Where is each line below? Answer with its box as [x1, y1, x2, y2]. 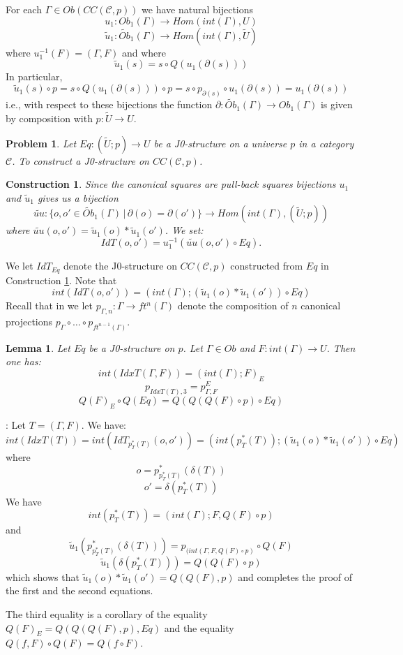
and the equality [164, 620, 234, 635]
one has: [6, 354, 41, 369]
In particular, [6, 69, 63, 84]
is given [320, 97, 353, 112]
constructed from [230, 258, 303, 273]
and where [121, 45, 167, 59]
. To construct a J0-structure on [12, 153, 149, 168]
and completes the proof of [238, 569, 353, 584]
